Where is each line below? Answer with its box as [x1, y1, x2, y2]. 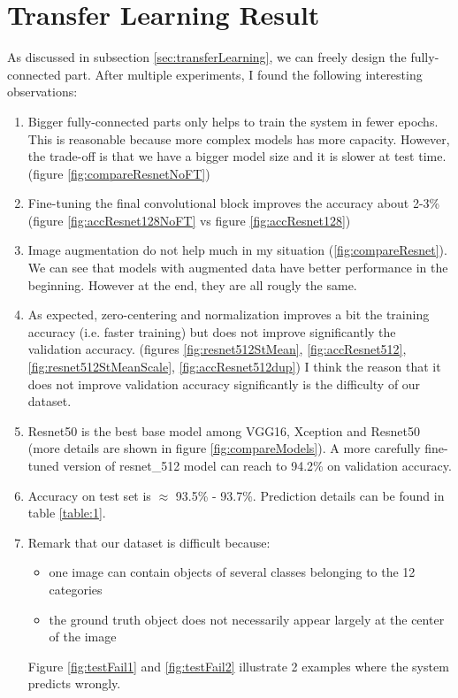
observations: [7, 82, 78, 101]
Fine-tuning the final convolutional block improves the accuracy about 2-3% [27, 194, 440, 212]
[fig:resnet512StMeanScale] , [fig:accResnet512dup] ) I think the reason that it [27, 357, 441, 376]
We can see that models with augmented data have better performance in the [27, 258, 448, 277]
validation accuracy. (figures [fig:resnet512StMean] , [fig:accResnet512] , [27, 340, 407, 358]
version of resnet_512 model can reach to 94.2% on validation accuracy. [63, 456, 452, 474]
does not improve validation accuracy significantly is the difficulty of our [27, 374, 421, 393]
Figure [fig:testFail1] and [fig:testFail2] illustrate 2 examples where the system [27, 656, 449, 675]
